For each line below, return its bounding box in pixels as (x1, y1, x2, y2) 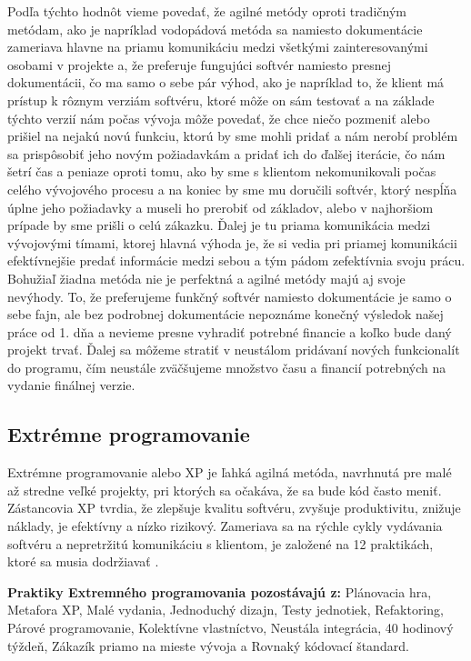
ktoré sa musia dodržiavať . (7, 552, 159, 571)
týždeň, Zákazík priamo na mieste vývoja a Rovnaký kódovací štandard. (7, 636, 409, 655)
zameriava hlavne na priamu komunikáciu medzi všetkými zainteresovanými (7, 37, 428, 56)
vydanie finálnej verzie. (7, 376, 135, 395)
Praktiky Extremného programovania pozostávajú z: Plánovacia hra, (7, 582, 432, 601)
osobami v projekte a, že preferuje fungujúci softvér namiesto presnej (7, 55, 392, 74)
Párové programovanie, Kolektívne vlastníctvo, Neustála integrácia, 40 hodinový (7, 618, 454, 637)
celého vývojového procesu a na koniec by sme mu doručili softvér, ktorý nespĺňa (7, 179, 457, 198)
